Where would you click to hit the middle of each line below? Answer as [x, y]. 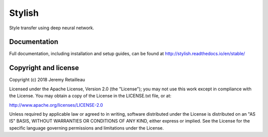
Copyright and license [44, 68]
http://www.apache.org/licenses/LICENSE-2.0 [56, 105]
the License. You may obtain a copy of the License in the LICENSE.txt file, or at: [90, 96]
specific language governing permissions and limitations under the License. [86, 128]
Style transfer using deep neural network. [52, 28]
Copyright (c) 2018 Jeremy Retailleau [47, 80]
